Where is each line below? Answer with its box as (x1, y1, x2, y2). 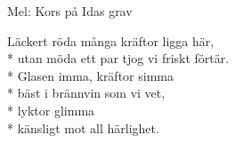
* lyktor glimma (7, 100, 95, 119)
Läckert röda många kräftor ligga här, (7, 31, 215, 50)
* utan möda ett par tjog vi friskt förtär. (7, 49, 230, 68)
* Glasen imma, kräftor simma (7, 66, 174, 84)
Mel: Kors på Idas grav (7, 2, 133, 20)
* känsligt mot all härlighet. (7, 118, 159, 137)
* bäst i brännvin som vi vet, (7, 83, 166, 102)
